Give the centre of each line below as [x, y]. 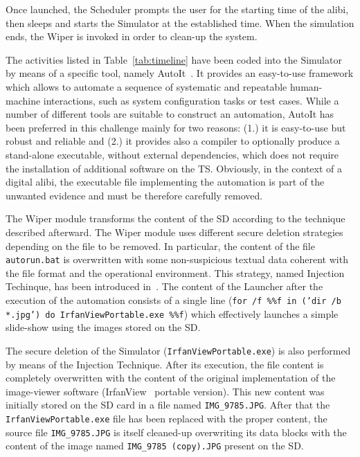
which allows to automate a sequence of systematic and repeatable [146, 86]
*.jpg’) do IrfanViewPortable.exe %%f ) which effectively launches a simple [172, 313]
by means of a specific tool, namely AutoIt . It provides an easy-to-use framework [180, 73]
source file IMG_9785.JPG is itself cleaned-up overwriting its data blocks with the [176, 432]
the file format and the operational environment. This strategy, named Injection [175, 272]
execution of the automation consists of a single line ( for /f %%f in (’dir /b [173, 299]
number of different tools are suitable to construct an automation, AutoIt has [170, 114]
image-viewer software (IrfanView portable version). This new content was [165, 391]
